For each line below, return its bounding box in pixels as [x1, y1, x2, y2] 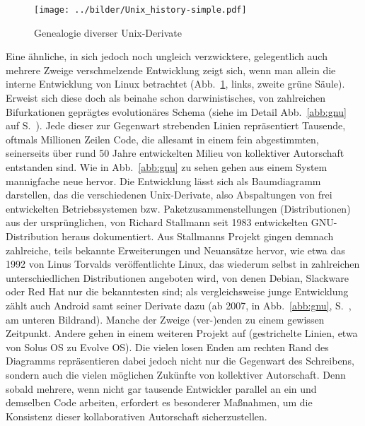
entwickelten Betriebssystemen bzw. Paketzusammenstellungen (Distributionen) [6, 201, 351, 215]
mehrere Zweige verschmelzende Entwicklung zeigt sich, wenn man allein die [6, 62, 336, 77]
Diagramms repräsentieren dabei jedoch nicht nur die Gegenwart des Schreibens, [6, 353, 354, 368]
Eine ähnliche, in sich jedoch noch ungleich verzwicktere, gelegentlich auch [6, 49, 328, 64]
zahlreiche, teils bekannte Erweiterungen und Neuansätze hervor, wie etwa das [6, 242, 345, 257]
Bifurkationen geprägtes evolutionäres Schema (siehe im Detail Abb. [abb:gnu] [6, 104, 347, 119]
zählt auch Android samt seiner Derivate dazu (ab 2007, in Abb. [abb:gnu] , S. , [6, 297, 352, 312]
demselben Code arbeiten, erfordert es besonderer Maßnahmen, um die [6, 395, 313, 410]
